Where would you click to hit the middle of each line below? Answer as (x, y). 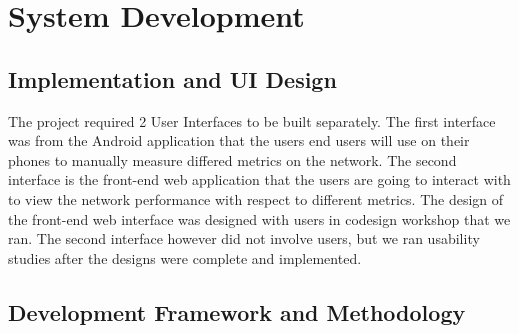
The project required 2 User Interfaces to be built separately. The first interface (252, 120)
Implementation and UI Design (172, 78)
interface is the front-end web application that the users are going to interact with (259, 179)
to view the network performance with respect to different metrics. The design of (256, 198)
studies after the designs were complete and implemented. (185, 257)
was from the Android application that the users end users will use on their (239, 140)
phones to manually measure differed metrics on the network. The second (232, 159)
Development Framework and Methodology (237, 311)
